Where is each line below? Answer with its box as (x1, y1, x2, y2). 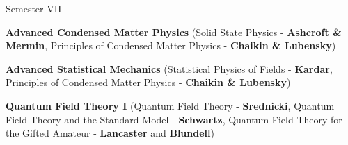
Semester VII (6, 1, 62, 15)
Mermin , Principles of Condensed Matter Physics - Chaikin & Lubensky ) (6, 38, 336, 53)
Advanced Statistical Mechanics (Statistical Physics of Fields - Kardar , (6, 61, 333, 76)
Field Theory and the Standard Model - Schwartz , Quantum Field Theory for (6, 112, 342, 126)
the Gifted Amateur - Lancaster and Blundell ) (6, 126, 214, 140)
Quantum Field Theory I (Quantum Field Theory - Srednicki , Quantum (6, 98, 335, 112)
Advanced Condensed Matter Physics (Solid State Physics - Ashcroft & (6, 24, 342, 39)
